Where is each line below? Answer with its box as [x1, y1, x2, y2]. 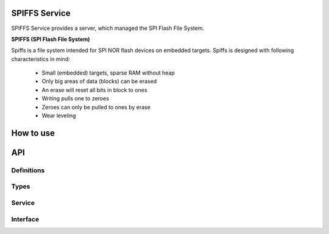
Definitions [11, 166, 45, 174]
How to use [11, 128, 55, 138]
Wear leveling [41, 112, 76, 119]
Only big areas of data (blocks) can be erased [41, 78, 157, 85]
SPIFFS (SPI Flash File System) [11, 35, 91, 43]
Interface [11, 214, 40, 223]
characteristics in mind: [11, 55, 70, 62]
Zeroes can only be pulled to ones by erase [41, 103, 150, 111]
